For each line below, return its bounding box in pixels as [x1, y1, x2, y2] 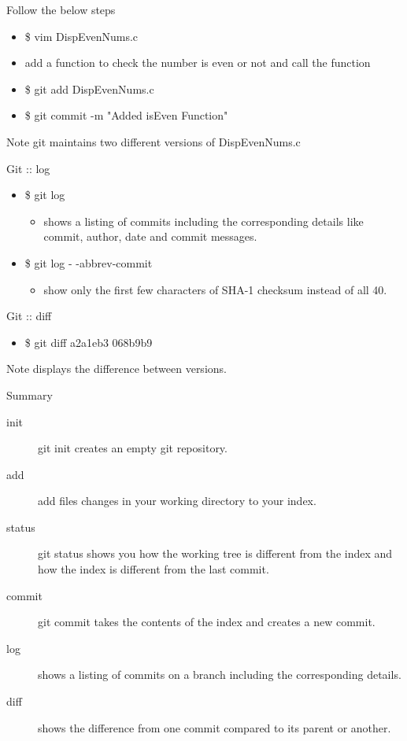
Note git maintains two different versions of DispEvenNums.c [6, 133, 301, 149]
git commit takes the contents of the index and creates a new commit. [38, 614, 376, 630]
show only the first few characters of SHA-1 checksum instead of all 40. [43, 281, 387, 297]
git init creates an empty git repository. [38, 440, 228, 456]
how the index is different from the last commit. [38, 561, 269, 577]
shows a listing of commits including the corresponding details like [43, 212, 364, 229]
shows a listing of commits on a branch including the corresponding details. [38, 666, 401, 683]
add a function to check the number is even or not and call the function [24, 54, 371, 71]
